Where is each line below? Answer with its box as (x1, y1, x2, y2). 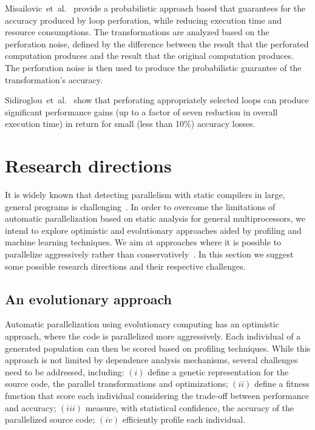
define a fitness (254, 377, 310, 390)
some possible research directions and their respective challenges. (5, 259, 246, 272)
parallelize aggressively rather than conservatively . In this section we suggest (5, 248, 294, 261)
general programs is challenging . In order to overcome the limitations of (5, 200, 276, 213)
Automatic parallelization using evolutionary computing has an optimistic (5, 318, 279, 330)
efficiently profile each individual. (122, 413, 246, 426)
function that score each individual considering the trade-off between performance (5, 389, 309, 401)
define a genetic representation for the (147, 365, 289, 378)
